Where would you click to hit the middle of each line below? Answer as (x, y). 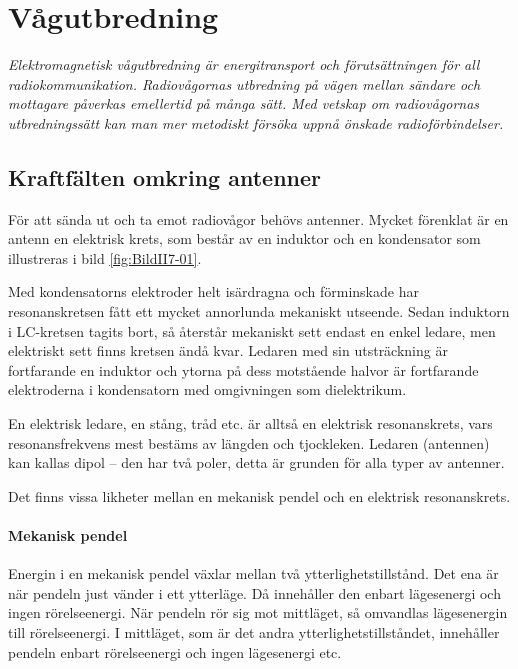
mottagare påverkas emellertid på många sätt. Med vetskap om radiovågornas (244, 103)
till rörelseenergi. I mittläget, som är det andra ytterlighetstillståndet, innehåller (254, 632)
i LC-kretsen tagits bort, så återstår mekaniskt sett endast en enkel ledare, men (252, 330)
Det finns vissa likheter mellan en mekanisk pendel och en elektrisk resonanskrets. (259, 495)
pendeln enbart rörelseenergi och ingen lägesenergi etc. (175, 651)
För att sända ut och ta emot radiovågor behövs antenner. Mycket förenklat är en (258, 218)
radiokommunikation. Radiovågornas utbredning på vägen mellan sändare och (244, 83)
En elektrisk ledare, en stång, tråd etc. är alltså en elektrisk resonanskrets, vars (250, 423)
